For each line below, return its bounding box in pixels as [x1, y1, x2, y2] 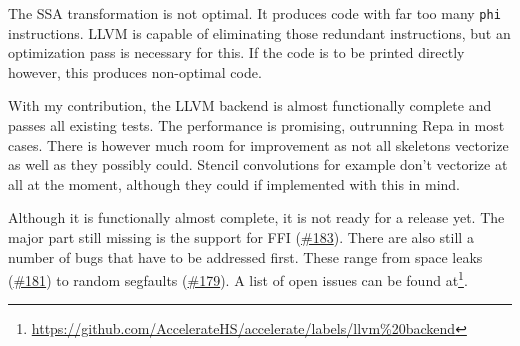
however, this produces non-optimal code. [8, 61, 262, 82]
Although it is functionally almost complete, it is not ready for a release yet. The [8, 207, 505, 228]
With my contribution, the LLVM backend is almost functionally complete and [8, 95, 492, 116]
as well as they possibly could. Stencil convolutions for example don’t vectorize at [8, 154, 508, 175]
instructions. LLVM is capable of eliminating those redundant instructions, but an [8, 22, 511, 43]
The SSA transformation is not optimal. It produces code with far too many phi [8, 3, 501, 23]
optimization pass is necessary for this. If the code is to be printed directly [8, 42, 465, 63]
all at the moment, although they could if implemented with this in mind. [8, 173, 460, 194]
